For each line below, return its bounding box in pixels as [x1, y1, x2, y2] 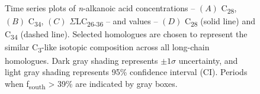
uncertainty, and [178, 54, 238, 66]
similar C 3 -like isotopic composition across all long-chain [5, 41, 210, 55]
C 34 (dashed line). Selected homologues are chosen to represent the [5, 28, 248, 42]
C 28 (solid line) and [184, 15, 256, 28]
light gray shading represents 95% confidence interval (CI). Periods [5, 66, 248, 78]
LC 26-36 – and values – [76, 15, 158, 28]
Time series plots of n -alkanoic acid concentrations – [5, 2, 195, 14]
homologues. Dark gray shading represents [5, 54, 158, 66]
